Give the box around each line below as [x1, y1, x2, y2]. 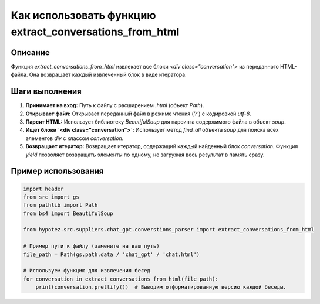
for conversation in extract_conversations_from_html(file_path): [23, 275, 218, 282]
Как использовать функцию [11, 9, 156, 22]
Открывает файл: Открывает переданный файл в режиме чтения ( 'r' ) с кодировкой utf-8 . [25, 110, 252, 117]
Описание [11, 47, 50, 57]
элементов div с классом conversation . [25, 135, 124, 142]
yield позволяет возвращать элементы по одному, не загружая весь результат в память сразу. [25, 151, 265, 158]
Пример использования [11, 166, 104, 176]
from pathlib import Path [23, 202, 98, 209]
